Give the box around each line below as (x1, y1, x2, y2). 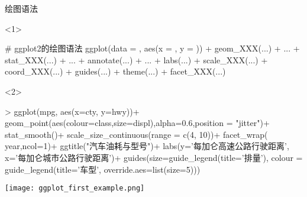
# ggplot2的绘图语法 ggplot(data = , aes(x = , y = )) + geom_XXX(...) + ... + (5, 42, 300, 54)
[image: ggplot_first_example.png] (5, 184, 145, 193)
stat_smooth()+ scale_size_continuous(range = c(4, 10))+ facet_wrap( (5, 128, 268, 140)
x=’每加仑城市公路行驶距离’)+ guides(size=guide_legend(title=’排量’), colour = (5, 151, 303, 163)
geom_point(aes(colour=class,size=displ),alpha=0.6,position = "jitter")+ (5, 117, 270, 129)
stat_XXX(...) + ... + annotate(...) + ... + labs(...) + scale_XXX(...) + (5, 53, 268, 66)
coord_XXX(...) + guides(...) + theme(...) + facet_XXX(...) (5, 65, 226, 77)
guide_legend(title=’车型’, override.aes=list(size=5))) (5, 163, 201, 175)
